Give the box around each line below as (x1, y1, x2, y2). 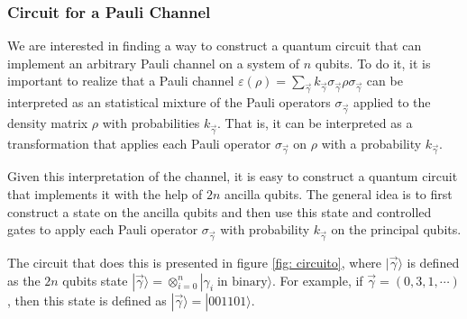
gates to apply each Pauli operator (7, 220, 198, 239)
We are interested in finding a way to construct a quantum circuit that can (7, 36, 422, 55)
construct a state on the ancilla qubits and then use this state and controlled (7, 202, 432, 221)
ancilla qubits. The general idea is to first (224, 185, 453, 204)
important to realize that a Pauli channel (7, 71, 234, 90)
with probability (220, 220, 310, 239)
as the (7, 270, 41, 289)
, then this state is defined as (7, 290, 167, 309)
